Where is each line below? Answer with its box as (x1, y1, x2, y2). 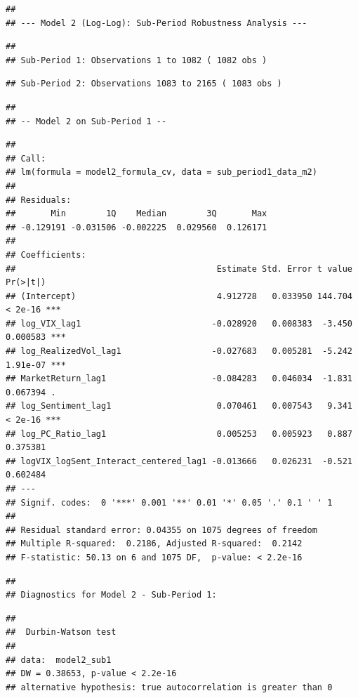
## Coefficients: (6, 249, 86, 260)
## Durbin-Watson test (6, 627, 117, 638)
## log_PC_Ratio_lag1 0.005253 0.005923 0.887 (6, 428, 352, 439)
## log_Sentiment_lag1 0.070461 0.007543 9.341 (6, 401, 352, 411)
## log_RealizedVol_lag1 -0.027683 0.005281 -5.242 (6, 346, 352, 357)
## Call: (6, 153, 46, 164)
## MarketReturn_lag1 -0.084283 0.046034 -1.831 (6, 374, 352, 384)
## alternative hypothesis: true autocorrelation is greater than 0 (6, 682, 333, 692)
